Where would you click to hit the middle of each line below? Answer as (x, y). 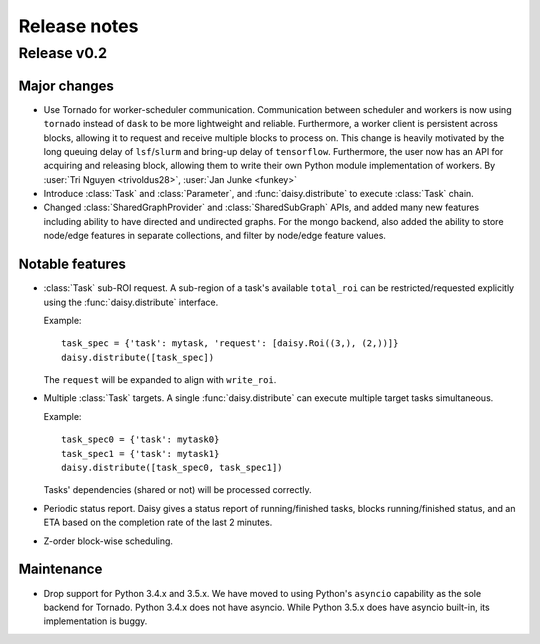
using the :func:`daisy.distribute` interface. (131, 302)
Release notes (78, 26)
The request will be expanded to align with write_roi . (160, 380)
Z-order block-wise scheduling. (108, 541)
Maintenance (60, 569)
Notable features (72, 264)
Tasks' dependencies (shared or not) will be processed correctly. (177, 490)
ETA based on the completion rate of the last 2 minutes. (158, 522)
